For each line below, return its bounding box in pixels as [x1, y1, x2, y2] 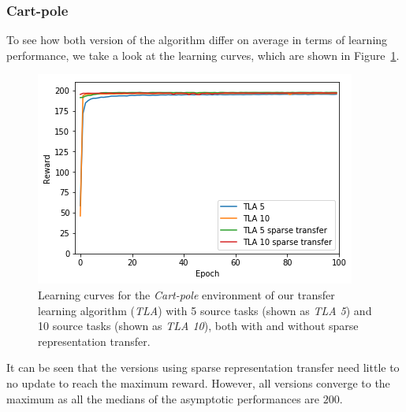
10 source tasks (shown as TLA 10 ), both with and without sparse [38, 317, 359, 334]
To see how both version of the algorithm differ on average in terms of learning [6, 32, 388, 48]
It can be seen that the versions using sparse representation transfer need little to [6, 359, 400, 376]
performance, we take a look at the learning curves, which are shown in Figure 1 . [6, 46, 400, 63]
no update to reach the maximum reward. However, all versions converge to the [6, 374, 390, 391]
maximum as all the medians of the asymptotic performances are [6, 390, 320, 406]
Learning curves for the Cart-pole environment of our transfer [38, 287, 335, 303]
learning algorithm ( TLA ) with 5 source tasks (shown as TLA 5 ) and [38, 302, 372, 318]
